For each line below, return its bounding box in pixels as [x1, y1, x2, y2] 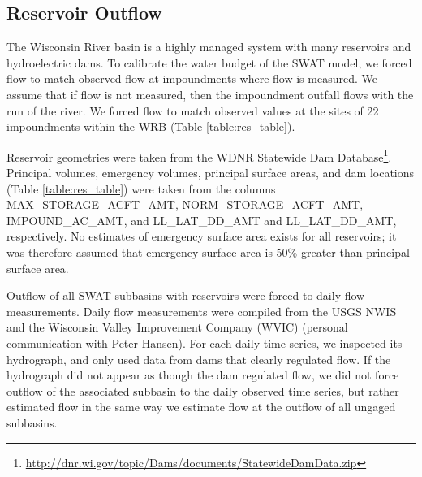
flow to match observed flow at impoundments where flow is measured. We [6, 70, 377, 87]
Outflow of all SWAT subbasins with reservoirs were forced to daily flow [6, 287, 365, 304]
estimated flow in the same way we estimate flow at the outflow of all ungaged [6, 398, 396, 415]
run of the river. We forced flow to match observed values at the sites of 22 [6, 102, 379, 119]
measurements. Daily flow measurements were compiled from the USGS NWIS [6, 302, 397, 319]
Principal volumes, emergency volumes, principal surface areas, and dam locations [6, 164, 415, 181]
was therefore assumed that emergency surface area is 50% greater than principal [6, 243, 410, 260]
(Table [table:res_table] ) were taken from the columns [6, 180, 276, 197]
